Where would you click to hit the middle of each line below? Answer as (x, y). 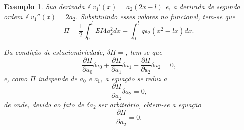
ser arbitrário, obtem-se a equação (150, 104)
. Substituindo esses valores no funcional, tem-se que (155, 16)
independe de (57, 78)
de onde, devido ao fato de (44, 104)
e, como (16, 78)
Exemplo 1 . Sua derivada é (47, 6)
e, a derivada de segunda (202, 6)
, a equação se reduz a (134, 78)
